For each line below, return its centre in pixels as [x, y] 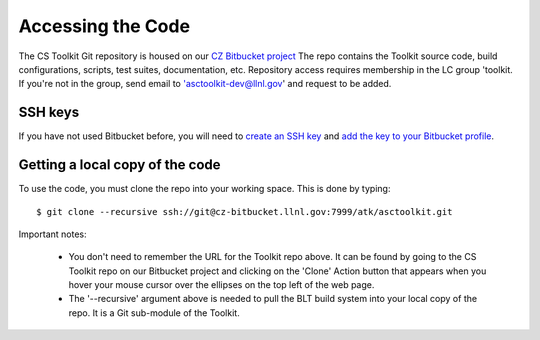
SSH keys [49, 112]
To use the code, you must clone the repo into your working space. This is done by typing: [204, 189]
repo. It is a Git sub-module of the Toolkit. [154, 312]
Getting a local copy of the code [119, 165]
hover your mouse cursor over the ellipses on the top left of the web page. [221, 285]
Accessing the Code [104, 26]
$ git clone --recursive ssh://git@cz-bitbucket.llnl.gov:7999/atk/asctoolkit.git [244, 211]
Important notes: [52, 234]
